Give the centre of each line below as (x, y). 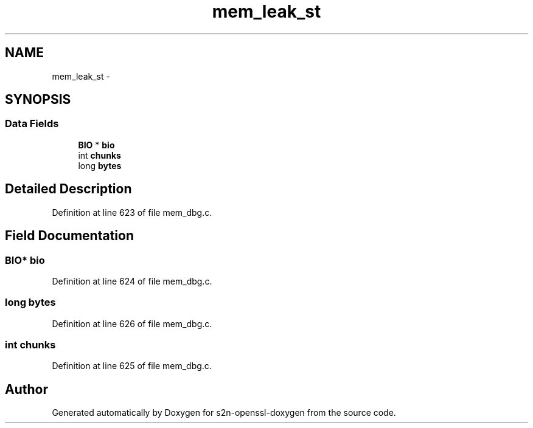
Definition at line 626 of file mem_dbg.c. (132, 323)
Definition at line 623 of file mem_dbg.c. (132, 212)
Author (26, 389)
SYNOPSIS (38, 100)
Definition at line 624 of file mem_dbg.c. (132, 281)
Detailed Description (68, 189)
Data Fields (32, 124)
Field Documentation (69, 236)
